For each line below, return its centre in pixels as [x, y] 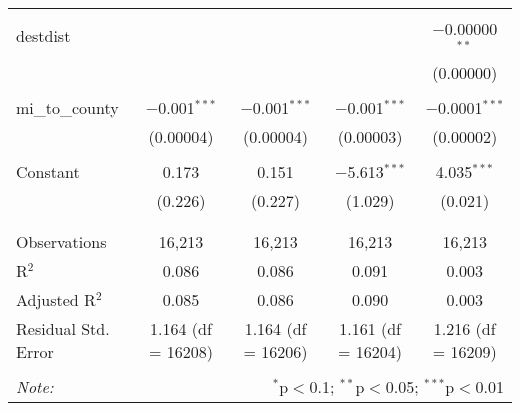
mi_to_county [67, 107]
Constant [48, 171]
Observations [61, 241]
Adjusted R [56, 299]
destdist [43, 36]
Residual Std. [63, 328]
